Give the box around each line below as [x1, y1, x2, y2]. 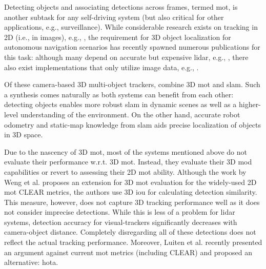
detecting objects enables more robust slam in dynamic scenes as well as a [4, 99, 237, 110]
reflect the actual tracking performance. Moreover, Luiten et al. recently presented [4, 237, 262, 247]
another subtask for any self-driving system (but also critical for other [4, 11, 224, 22]
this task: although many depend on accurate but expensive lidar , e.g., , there [4, 51, 249, 62]
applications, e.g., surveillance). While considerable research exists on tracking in [4, 22, 258, 32]
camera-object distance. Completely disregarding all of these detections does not [4, 226, 256, 237]
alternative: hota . [4, 257, 58, 267]
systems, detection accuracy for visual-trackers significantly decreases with [4, 216, 237, 227]
